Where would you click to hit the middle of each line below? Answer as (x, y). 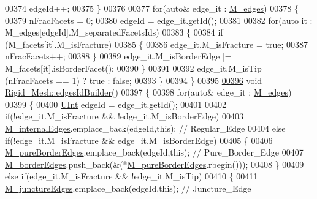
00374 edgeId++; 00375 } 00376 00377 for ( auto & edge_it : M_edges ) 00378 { (152, 8)
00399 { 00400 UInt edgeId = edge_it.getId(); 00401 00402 (116, 104)
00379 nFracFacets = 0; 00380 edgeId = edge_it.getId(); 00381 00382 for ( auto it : (159, 20)
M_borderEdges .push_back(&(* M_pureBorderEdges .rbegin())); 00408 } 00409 (155, 164)
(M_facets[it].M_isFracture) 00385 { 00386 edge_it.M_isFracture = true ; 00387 (156, 44)
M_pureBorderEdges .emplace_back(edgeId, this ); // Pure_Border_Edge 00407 (154, 152)
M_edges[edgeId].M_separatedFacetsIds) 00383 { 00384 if (114, 32)
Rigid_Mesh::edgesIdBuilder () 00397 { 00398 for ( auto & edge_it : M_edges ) (148, 92)
